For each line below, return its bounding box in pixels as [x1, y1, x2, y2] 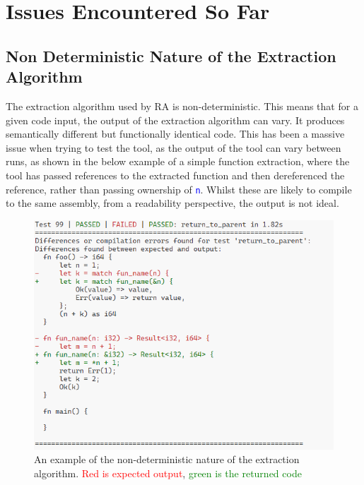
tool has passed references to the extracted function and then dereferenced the [6, 167, 345, 182]
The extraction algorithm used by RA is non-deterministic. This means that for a [6, 98, 358, 113]
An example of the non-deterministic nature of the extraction [34, 452, 300, 467]
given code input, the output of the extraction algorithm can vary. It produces [6, 112, 345, 127]
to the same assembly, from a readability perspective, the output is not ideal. [6, 196, 339, 210]
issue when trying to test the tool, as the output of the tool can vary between [6, 140, 341, 155]
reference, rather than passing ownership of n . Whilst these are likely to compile [6, 181, 352, 196]
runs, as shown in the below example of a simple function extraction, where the [6, 154, 350, 169]
